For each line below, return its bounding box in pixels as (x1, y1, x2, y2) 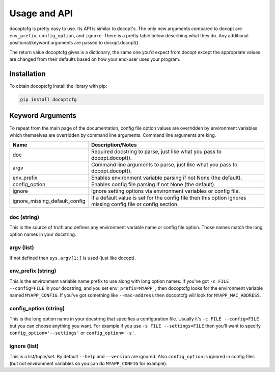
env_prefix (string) (9, 267, 57, 275)
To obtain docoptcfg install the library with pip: (9, 83, 107, 89)
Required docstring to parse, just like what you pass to (91, 148, 222, 155)
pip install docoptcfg (20, 97, 77, 102)
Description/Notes (91, 141, 137, 148)
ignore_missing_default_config (12, 197, 86, 205)
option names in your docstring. (9, 231, 76, 237)
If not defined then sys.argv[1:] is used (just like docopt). (9, 255, 136, 261)
